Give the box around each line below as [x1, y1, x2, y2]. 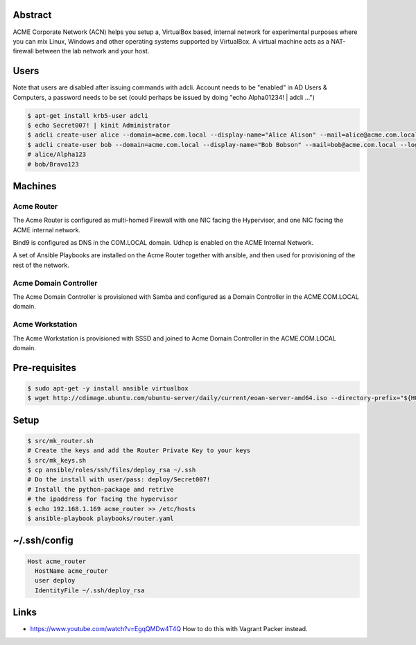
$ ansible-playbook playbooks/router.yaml [27, 515, 174, 523]
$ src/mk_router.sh [27, 437, 94, 445]
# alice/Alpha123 [27, 150, 87, 159]
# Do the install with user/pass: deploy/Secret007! [27, 476, 211, 483]
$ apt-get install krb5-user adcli [27, 112, 148, 119]
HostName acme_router [35, 567, 109, 575]
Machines [12, 180, 57, 192]
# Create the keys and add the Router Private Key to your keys [27, 447, 251, 454]
